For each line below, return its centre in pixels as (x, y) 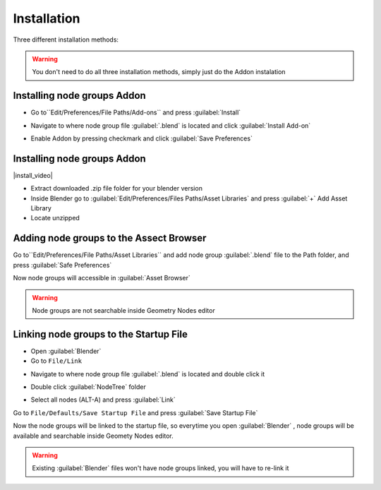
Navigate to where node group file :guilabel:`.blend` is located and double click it (148, 374)
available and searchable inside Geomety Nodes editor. (93, 436)
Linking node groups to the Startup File (101, 334)
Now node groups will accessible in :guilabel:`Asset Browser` (102, 278)
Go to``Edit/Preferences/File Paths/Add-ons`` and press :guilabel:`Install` (136, 112)
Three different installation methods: (66, 40)
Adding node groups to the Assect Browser (110, 238)
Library (41, 208)
